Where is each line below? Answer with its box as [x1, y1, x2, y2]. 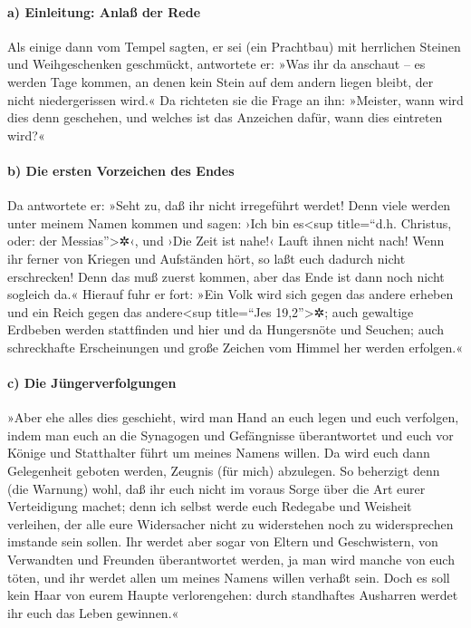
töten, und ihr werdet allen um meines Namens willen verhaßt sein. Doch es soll [7, 567, 450, 586]
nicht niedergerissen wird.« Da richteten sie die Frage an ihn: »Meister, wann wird [7, 90, 464, 109]
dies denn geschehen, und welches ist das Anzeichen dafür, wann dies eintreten [7, 108, 443, 127]
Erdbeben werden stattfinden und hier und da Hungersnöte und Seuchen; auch [7, 320, 445, 339]
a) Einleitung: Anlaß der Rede [7, 2, 201, 21]
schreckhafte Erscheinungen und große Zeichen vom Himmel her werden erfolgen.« [7, 337, 464, 356]
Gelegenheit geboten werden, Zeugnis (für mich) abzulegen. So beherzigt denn [7, 461, 440, 480]
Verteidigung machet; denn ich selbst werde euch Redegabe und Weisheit [7, 497, 412, 516]
